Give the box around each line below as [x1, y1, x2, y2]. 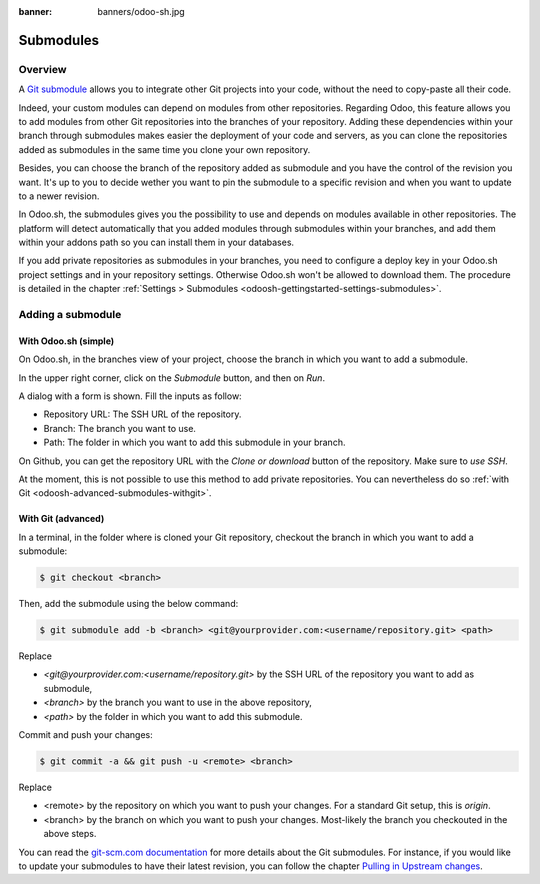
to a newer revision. [18, 190, 100, 202]
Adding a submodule [18, 308, 122, 321]
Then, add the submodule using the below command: [18, 598, 239, 610]
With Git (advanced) [18, 513, 105, 525]
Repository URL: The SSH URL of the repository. [43, 408, 242, 420]
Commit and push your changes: [18, 728, 154, 740]
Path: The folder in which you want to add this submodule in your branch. [43, 436, 346, 449]
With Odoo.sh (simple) [18, 335, 115, 347]
